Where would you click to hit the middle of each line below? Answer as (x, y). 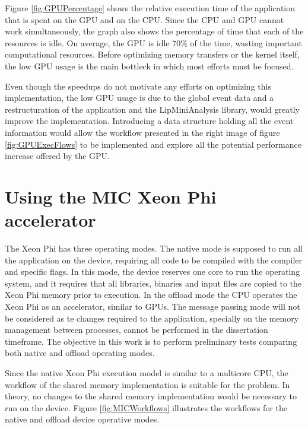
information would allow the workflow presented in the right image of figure (142, 132)
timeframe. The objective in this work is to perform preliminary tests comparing (151, 341)
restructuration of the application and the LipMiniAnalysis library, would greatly (152, 109)
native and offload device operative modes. (82, 419)
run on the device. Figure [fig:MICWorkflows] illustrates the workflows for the (146, 407)
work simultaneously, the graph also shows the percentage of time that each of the (154, 31)
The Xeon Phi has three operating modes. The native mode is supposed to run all (154, 248)
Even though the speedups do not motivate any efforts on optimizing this (138, 86)
